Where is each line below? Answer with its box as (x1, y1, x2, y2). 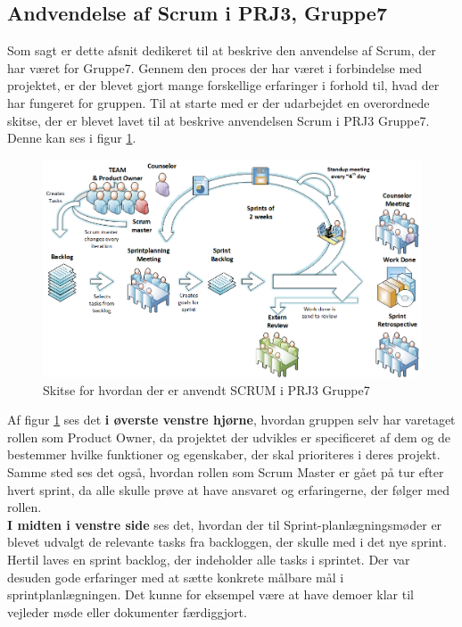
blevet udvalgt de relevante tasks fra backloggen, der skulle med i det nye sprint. (7, 532, 447, 551)
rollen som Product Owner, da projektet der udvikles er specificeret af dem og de (7, 427, 450, 446)
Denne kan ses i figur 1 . (7, 128, 136, 147)
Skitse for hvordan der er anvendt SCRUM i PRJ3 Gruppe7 (43, 380, 370, 399)
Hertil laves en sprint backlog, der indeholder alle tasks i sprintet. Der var (7, 549, 410, 568)
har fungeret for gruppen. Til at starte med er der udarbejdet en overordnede (7, 93, 430, 111)
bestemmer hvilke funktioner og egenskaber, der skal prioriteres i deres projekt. (7, 445, 441, 464)
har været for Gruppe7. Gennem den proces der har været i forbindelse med (7, 58, 423, 77)
